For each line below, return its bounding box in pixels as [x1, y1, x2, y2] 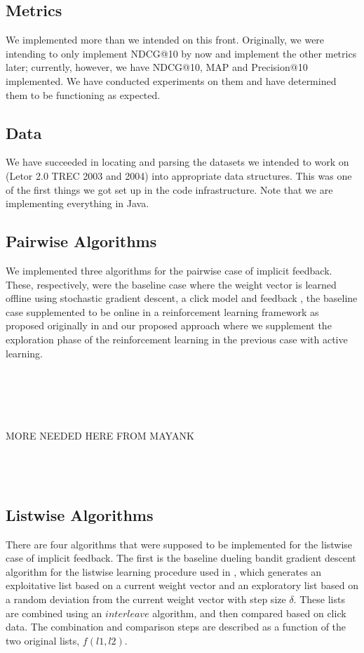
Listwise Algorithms [6, 503, 154, 525]
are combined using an [6, 605, 102, 620]
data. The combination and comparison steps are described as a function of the [6, 619, 346, 634]
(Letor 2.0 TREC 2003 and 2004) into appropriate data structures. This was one [6, 168, 352, 183]
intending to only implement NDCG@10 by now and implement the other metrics [6, 46, 357, 60]
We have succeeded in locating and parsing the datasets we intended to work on [6, 154, 349, 169]
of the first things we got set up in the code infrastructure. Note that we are [6, 182, 333, 197]
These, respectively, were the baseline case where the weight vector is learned [6, 277, 337, 291]
